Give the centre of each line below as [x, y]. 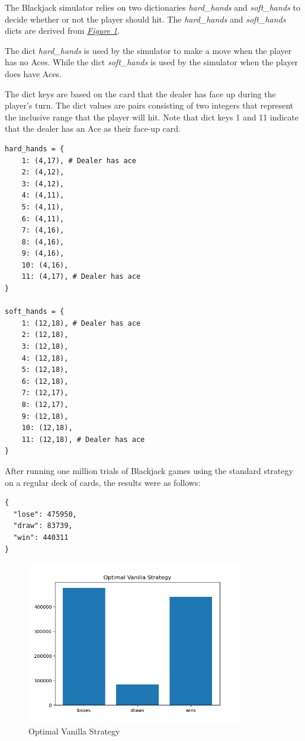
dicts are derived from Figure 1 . [62, 31]
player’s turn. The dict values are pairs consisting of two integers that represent [149, 105]
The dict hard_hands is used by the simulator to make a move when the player [148, 50]
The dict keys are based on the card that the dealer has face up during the [140, 93]
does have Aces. [33, 73]
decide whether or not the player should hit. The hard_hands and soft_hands [145, 19]
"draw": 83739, [43, 526]
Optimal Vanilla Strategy [74, 731]
